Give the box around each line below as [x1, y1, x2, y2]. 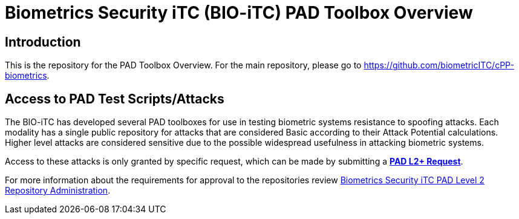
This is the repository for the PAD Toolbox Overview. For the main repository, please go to [5, 60, 362, 71]
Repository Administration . [5, 185, 111, 196]
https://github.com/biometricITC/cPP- [364, 60, 514, 71]
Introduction [5, 34, 81, 50]
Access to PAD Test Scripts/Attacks [5, 91, 224, 106]
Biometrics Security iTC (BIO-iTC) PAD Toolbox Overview [5, 2, 473, 23]
